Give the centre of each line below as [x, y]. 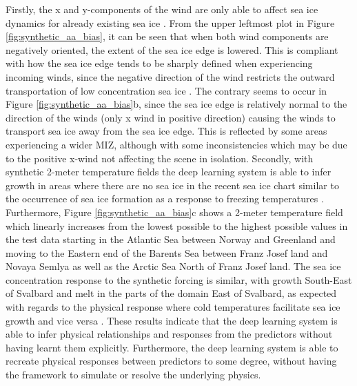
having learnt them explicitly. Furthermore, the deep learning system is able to [172, 347]
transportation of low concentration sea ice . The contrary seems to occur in [166, 90]
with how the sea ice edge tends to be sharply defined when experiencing [159, 63]
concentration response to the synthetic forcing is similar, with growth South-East [179, 279]
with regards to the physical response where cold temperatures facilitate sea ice [173, 307]
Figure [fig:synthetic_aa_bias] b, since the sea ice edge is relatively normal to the [176, 104]
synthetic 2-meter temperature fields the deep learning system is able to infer [169, 172]
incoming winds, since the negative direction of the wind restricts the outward [170, 76]
